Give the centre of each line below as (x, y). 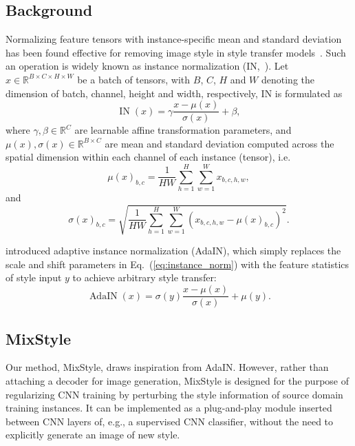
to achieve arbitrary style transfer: (144, 277)
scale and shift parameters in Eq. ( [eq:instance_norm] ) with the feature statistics (177, 264)
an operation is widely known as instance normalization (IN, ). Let (147, 66)
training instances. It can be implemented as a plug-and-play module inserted (169, 408)
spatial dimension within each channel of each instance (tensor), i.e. (148, 157)
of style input (34, 277)
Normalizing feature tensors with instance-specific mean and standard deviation (174, 39)
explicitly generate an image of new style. (93, 435)
